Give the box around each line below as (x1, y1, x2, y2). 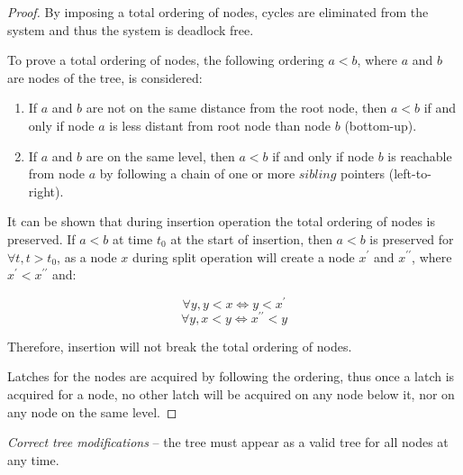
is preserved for (369, 229, 454, 248)
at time (113, 229, 153, 248)
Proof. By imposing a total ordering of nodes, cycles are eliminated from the (7, 3, 429, 21)
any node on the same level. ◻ (7, 402, 177, 421)
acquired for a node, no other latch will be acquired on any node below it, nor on (7, 385, 455, 404)
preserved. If (7, 229, 76, 248)
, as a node (57, 247, 117, 266)
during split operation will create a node (132, 247, 355, 266)
